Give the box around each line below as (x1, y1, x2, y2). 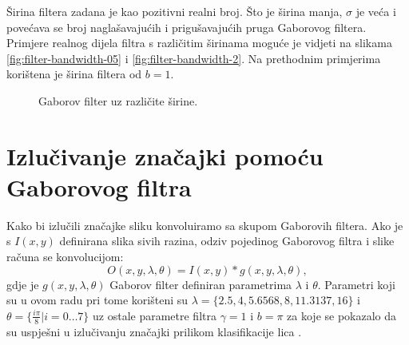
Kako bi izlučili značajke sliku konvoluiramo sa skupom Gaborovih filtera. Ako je (6, 216, 403, 233)
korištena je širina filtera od (6, 65, 142, 82)
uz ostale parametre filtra (93, 307, 216, 323)
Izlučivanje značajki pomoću (6, 139, 324, 172)
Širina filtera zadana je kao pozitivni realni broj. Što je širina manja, (6, 3, 343, 19)
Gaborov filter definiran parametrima (109, 276, 292, 292)
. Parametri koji (317, 276, 395, 292)
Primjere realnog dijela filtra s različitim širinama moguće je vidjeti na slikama (6, 34, 392, 51)
